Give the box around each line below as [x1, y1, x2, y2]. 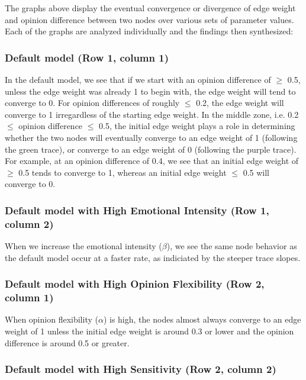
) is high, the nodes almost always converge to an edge [103, 313, 301, 326]
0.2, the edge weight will [196, 96, 284, 109]
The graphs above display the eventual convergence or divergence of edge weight [5, 2, 296, 14]
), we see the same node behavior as [166, 240, 297, 252]
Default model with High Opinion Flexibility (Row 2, [5, 276, 265, 291]
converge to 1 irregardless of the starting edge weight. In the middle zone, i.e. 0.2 [5, 108, 299, 120]
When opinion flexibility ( [5, 313, 98, 326]
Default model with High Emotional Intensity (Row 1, [5, 202, 269, 217]
